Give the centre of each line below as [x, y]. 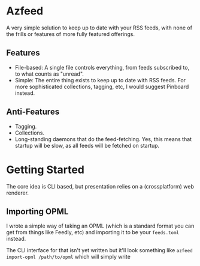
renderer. [17, 193]
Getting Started [46, 170]
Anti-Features [33, 112]
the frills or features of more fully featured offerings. [70, 34]
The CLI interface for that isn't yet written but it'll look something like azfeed [99, 250]
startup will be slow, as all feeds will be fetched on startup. [87, 145]
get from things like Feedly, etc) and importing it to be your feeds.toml [93, 232]
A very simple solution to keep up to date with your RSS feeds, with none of [99, 28]
